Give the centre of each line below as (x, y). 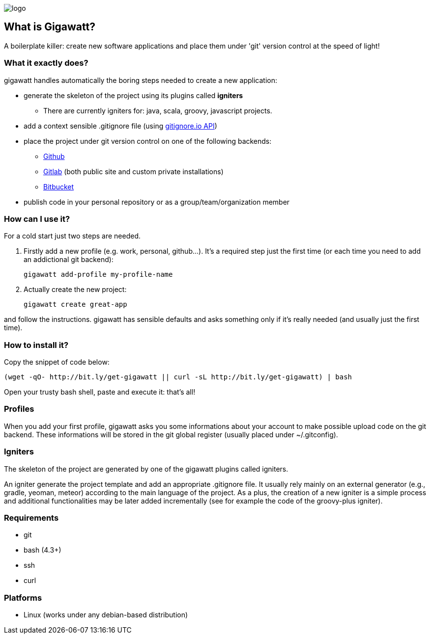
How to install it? (36, 345)
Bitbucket (59, 186)
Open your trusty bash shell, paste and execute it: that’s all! (100, 392)
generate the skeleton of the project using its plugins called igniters (133, 95)
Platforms (23, 598)
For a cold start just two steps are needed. (72, 236)
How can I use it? (37, 219)
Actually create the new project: (75, 290)
